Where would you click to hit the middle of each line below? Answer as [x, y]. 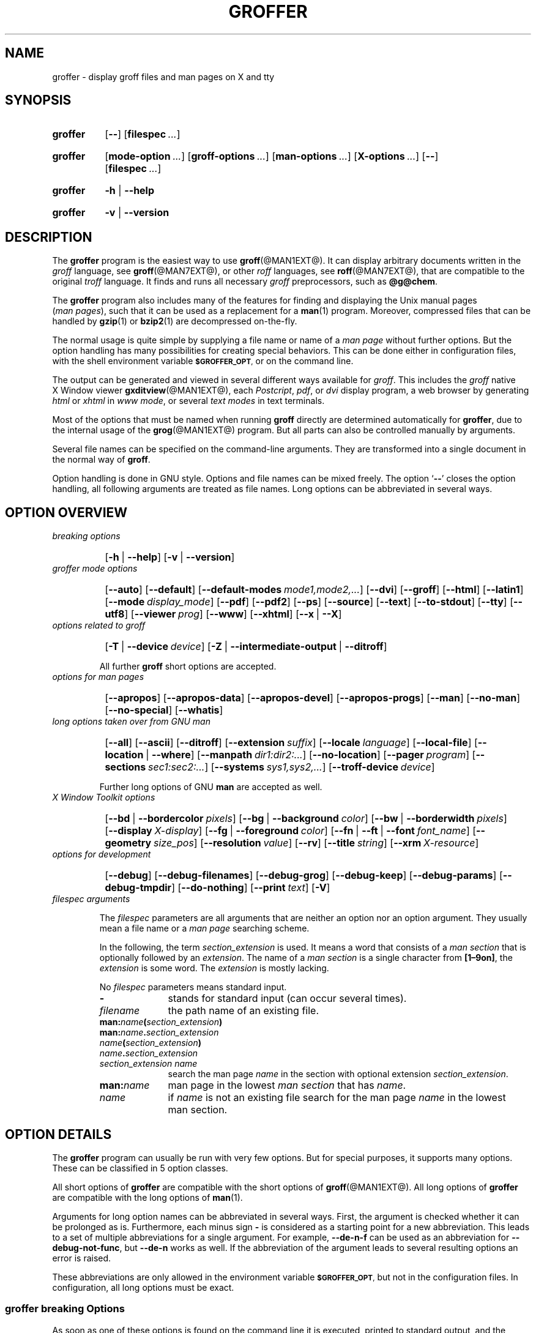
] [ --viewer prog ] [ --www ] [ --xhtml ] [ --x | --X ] [233, 614]
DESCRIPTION [49, 237]
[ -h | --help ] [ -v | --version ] [170, 557]
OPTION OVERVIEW [66, 512]
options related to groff [99, 625]
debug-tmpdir [138, 888]
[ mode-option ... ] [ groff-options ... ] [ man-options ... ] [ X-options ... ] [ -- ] [272, 156]
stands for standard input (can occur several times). [287, 999]
